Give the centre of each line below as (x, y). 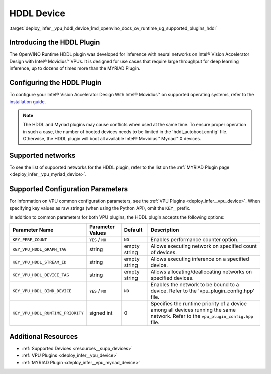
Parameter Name (33, 230)
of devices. (163, 252)
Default (133, 230)
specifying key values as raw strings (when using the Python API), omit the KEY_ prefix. (100, 208)
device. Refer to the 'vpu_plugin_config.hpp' (202, 291)
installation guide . (28, 102)
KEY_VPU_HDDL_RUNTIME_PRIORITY (48, 313)
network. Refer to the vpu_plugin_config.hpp (202, 316)
